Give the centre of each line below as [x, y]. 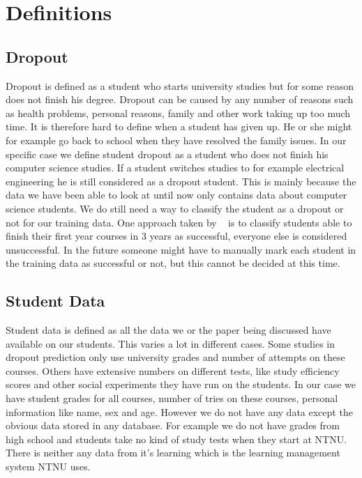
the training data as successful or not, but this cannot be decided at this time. [173, 263]
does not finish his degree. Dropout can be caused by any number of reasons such [180, 99]
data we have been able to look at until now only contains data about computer [176, 195]
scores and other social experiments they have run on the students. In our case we [181, 384]
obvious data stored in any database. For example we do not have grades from [173, 425]
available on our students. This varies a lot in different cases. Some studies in [171, 343]
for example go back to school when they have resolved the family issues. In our [176, 140]
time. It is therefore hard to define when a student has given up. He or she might [179, 126]
